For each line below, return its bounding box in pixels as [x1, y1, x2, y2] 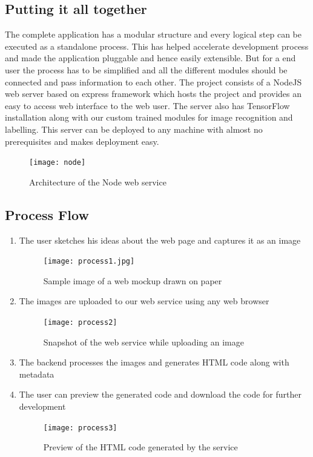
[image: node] [29, 158, 86, 167]
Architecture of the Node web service [29, 175, 166, 188]
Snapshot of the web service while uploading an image [43, 335, 244, 348]
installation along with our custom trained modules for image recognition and [5, 111, 293, 124]
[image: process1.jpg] [43, 257, 135, 266]
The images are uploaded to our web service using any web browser [19, 295, 269, 307]
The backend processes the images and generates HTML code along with [19, 356, 289, 369]
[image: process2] [43, 318, 117, 327]
